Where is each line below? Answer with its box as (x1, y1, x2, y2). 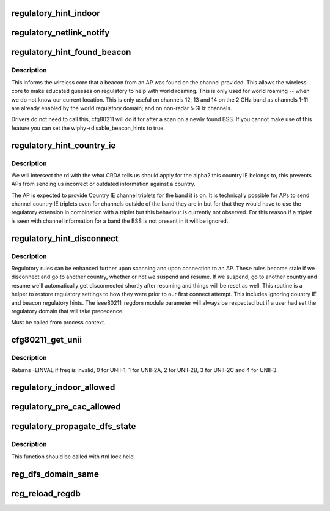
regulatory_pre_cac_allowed (11, 401, 122, 412)
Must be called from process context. (11, 319, 106, 326)
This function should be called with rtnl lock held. (11, 453, 136, 460)
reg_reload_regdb (11, 488, 81, 499)
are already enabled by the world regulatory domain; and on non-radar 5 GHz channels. (11, 104, 232, 111)
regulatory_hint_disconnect (11, 233, 119, 244)
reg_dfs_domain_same (11, 469, 99, 479)
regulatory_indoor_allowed (11, 382, 116, 393)
